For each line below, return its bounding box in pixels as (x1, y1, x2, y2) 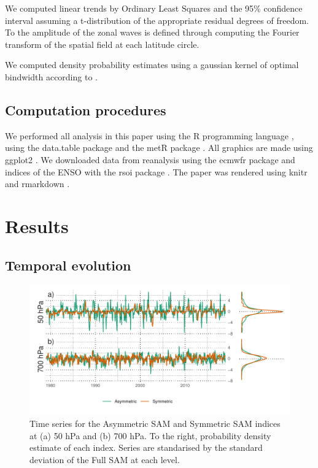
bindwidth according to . (5, 70, 98, 83)
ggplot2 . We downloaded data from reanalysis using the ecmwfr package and (5, 153, 295, 166)
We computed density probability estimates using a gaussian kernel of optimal (5, 58, 299, 71)
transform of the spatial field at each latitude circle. (5, 37, 200, 50)
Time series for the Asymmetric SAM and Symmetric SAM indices (29, 416, 281, 429)
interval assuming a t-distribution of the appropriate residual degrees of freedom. (5, 13, 309, 26)
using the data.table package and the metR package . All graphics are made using (5, 141, 313, 154)
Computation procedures (5, 100, 166, 119)
